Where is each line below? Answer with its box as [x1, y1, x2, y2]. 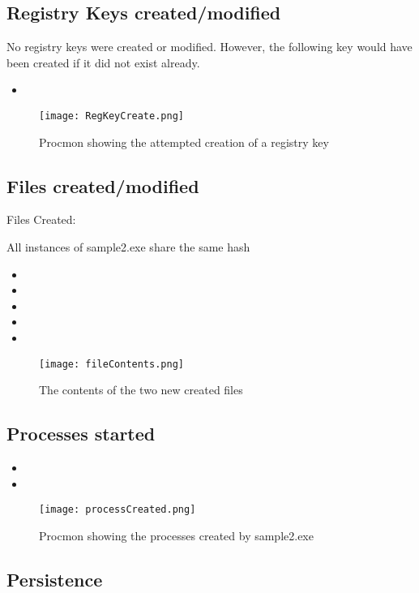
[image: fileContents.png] [39, 358, 184, 370]
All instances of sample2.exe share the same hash [6, 238, 250, 256]
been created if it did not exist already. [6, 54, 200, 71]
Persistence [6, 566, 103, 591]
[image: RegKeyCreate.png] [39, 110, 184, 122]
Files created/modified [6, 173, 199, 198]
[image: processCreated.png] [39, 504, 196, 516]
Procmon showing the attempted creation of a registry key [39, 133, 329, 150]
